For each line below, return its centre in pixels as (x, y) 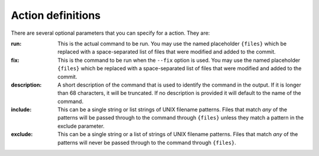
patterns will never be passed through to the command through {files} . (147, 142)
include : (21, 109)
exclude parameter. (81, 126)
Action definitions (56, 15)
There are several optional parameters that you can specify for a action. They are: (110, 33)
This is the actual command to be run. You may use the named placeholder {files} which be (172, 44)
